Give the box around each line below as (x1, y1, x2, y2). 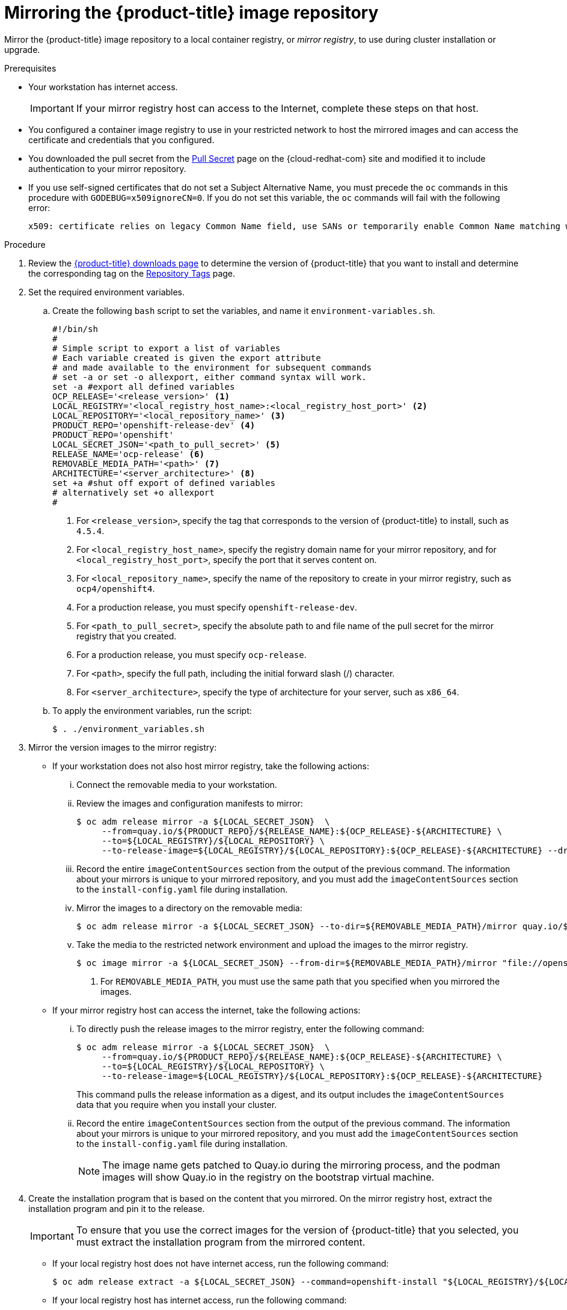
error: (28, 202, 51, 213)
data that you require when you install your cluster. (76, 1099, 277, 1110)
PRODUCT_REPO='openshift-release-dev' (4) (52, 420, 256, 430)
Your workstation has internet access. (28, 81, 178, 92)
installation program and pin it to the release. (28, 1203, 205, 1214)
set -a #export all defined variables (52, 381, 235, 392)
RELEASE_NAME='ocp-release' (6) (52, 449, 204, 459)
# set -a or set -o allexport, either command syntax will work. (52, 372, 367, 382)
